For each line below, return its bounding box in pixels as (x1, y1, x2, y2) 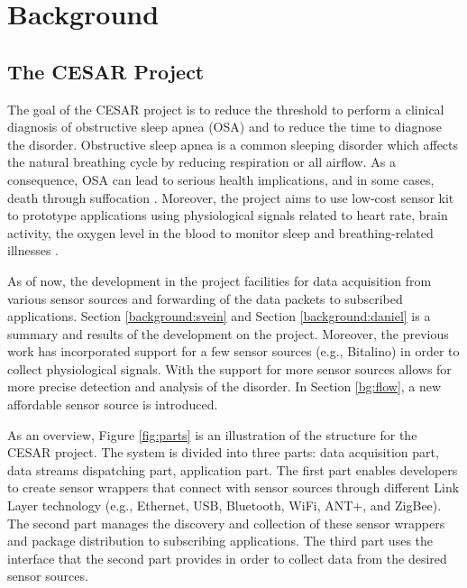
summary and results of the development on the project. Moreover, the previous (7, 324, 449, 343)
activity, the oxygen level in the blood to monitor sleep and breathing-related (7, 223, 434, 242)
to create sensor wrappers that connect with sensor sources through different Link (7, 478, 460, 497)
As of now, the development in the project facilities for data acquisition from (7, 271, 432, 289)
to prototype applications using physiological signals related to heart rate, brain (7, 206, 448, 225)
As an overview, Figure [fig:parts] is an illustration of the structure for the (7, 425, 417, 444)
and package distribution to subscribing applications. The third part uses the (7, 531, 434, 550)
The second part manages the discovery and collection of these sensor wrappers (7, 513, 445, 532)
